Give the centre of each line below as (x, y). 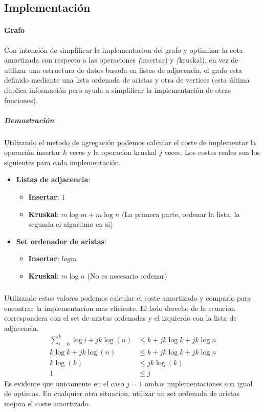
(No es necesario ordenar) (127, 276)
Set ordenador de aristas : (61, 241)
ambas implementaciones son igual (199, 383)
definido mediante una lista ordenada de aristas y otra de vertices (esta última (127, 80)
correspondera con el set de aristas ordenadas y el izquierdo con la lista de (120, 318)
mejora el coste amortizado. (47, 403)
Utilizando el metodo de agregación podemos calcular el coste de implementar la (130, 142)
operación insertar (32, 152)
